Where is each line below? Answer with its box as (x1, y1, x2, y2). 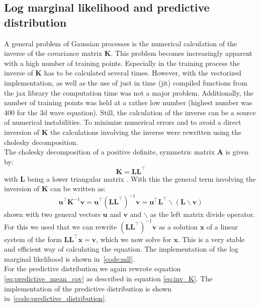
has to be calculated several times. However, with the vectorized (44, 67, 241, 78)
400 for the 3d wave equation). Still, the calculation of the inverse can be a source (4, 107, 256, 117)
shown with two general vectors (4, 208, 101, 219)
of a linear (206, 221, 238, 232)
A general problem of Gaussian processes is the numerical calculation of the (4, 38, 237, 48)
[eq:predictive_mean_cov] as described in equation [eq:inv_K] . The (4, 273, 213, 283)
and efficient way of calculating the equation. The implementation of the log (4, 244, 238, 254)
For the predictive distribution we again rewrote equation (4, 263, 181, 274)
